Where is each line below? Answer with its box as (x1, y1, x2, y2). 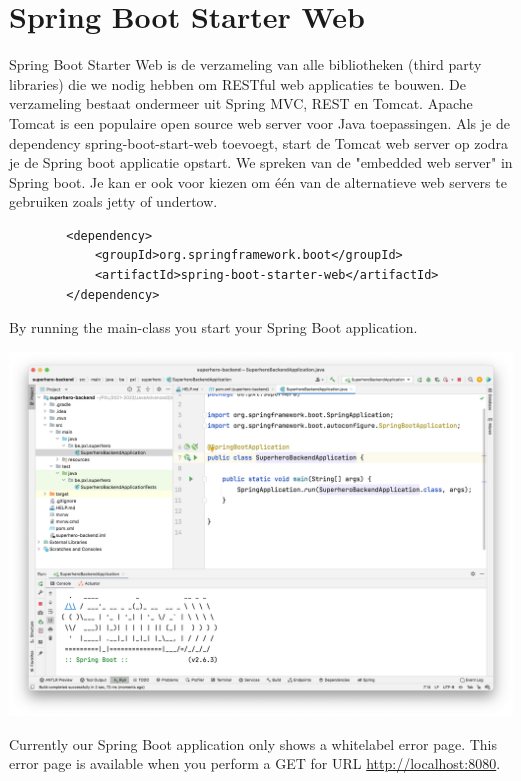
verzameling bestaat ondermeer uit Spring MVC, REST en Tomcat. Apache (9, 93, 473, 114)
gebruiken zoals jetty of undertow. (9, 191, 218, 212)
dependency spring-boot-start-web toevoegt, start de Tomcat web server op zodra (9, 132, 509, 153)
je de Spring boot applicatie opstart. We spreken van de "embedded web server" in (9, 152, 513, 173)
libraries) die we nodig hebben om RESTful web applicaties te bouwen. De (9, 73, 466, 94)
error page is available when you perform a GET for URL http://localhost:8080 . (9, 753, 501, 774)
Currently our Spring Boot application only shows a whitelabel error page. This (9, 733, 498, 754)
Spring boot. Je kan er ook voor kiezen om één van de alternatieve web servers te (9, 171, 507, 192)
